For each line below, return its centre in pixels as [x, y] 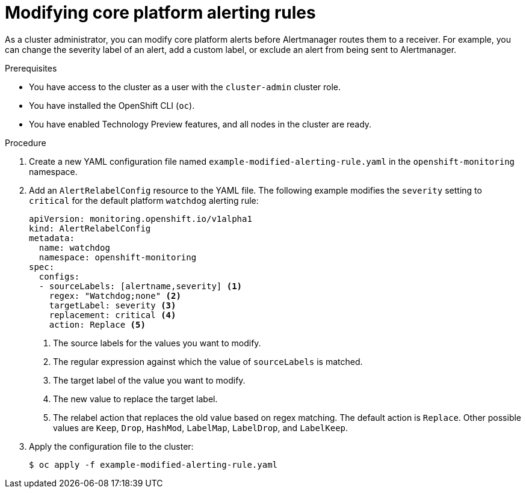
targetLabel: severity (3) [113, 305]
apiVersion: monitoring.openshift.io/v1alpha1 [141, 219]
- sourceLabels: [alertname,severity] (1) [141, 286]
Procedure [26, 142]
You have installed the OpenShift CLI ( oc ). [112, 105]
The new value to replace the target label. [135, 399]
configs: [59, 276]
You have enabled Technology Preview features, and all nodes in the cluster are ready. [200, 124]
